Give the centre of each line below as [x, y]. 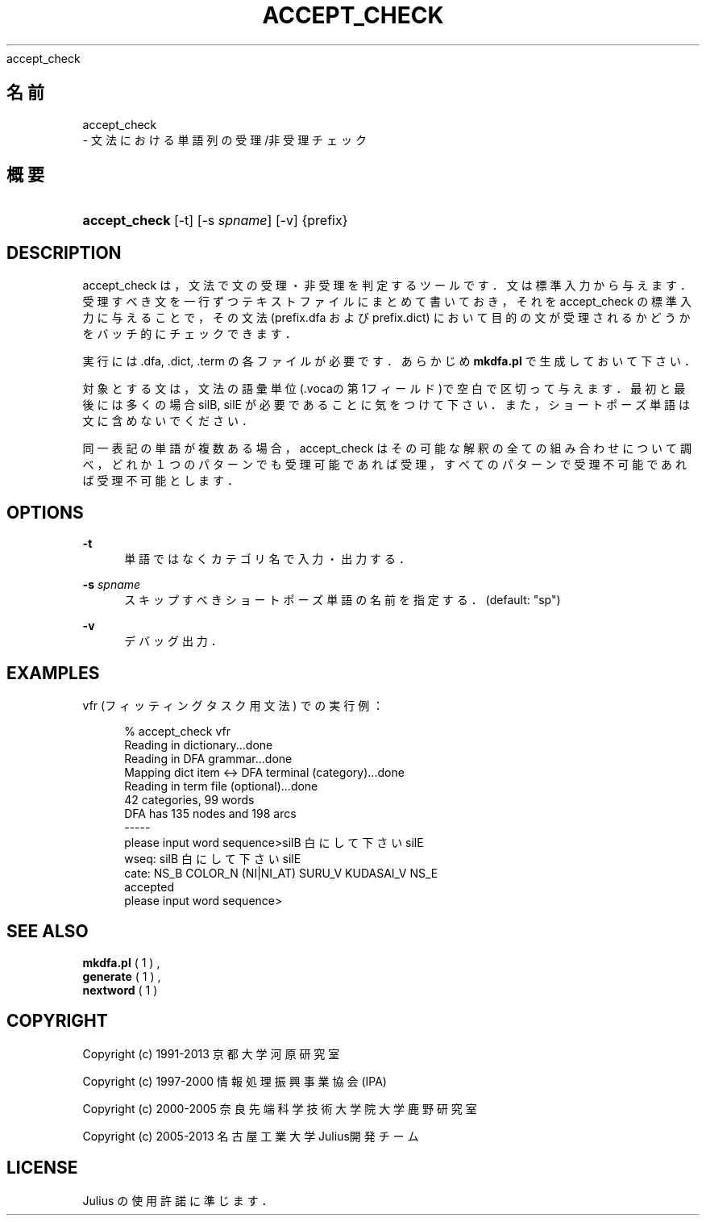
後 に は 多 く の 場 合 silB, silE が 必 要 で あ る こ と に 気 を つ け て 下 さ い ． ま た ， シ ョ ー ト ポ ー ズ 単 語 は [386, 405]
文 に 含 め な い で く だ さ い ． [168, 421]
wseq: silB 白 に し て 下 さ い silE [213, 858]
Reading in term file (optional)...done [221, 786]
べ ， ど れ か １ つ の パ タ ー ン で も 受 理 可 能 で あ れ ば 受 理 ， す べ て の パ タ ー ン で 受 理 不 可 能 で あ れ [385, 465]
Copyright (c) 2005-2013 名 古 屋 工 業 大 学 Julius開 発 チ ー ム [251, 1136]
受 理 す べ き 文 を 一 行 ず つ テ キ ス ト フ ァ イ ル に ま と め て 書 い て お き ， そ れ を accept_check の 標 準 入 [387, 302]
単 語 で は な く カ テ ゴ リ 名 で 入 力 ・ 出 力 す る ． [267, 559]
